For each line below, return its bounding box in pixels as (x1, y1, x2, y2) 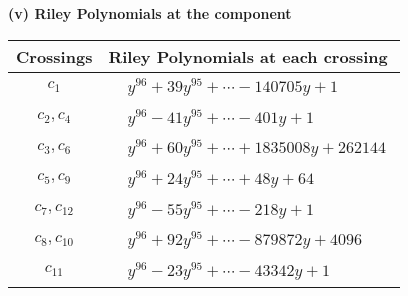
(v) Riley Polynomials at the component (8, 3, 292, 23)
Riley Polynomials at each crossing (108, 44, 388, 68)
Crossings (16, 44, 93, 68)
